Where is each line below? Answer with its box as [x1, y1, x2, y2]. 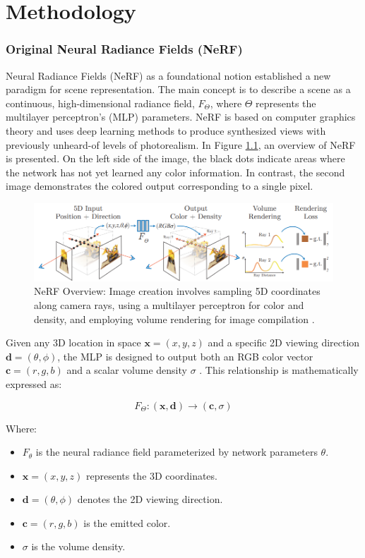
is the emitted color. [83, 515, 171, 530]
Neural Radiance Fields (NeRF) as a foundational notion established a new [6, 68, 331, 83]
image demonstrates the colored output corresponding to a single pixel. [6, 178, 313, 193]
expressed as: [6, 376, 62, 391]
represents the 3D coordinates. [85, 468, 217, 483]
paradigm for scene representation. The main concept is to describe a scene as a [6, 82, 351, 97]
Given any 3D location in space [6, 335, 141, 350]
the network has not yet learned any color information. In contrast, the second [6, 164, 345, 179]
